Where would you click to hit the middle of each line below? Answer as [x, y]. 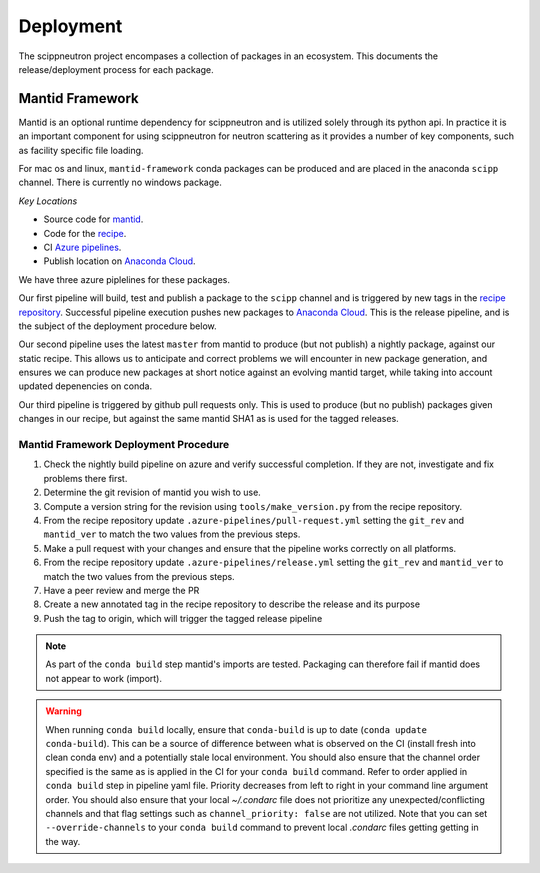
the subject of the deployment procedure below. [117, 326]
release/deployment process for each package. [116, 69]
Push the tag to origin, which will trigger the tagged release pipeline [183, 618]
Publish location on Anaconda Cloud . [119, 261]
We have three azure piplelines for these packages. [124, 279]
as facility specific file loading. [81, 150]
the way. [63, 841]
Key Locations [48, 201]
